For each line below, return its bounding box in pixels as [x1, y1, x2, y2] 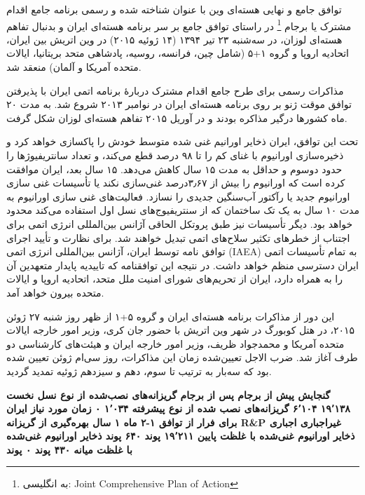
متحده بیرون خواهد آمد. [6, 285, 104, 299]
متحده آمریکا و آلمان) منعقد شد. [6, 60, 142, 74]
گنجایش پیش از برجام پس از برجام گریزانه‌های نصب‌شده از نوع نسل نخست [6, 387, 331, 402]
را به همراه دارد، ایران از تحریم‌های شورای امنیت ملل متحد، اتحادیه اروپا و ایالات [6, 271, 343, 286]
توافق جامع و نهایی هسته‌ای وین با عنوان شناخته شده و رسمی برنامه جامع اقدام [6, 2, 342, 16]
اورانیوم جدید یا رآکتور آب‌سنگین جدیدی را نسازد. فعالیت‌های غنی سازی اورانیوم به [6, 189, 350, 203]
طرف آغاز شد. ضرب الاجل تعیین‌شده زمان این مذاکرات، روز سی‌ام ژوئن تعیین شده [6, 350, 358, 365]
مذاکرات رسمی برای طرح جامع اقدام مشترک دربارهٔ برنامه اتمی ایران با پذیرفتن [6, 83, 344, 97]
